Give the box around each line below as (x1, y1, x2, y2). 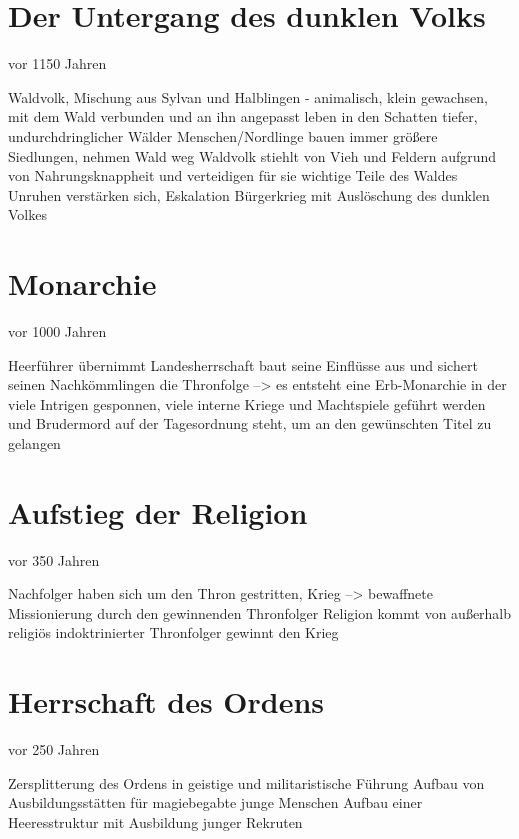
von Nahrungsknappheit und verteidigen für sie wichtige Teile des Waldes (8, 165, 458, 186)
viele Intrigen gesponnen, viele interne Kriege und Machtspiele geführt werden (8, 393, 486, 414)
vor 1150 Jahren (8, 53, 107, 74)
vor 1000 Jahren (8, 321, 107, 341)
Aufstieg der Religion (8, 491, 308, 532)
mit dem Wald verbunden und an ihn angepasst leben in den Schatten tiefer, (8, 106, 478, 127)
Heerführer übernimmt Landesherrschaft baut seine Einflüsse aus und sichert (8, 354, 478, 375)
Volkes (8, 204, 47, 225)
